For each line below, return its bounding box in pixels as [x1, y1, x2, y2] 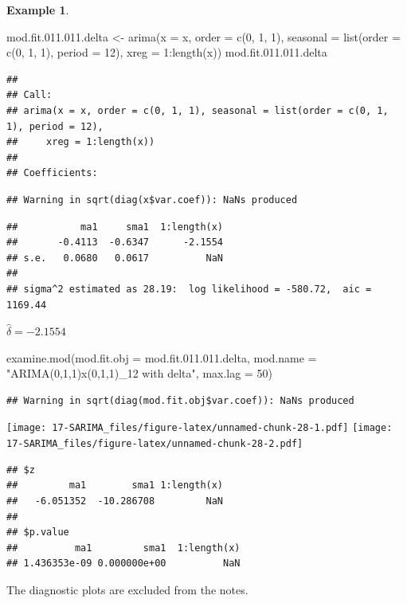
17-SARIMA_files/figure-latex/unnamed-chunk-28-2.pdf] [6, 438, 303, 450]
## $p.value [6, 527, 69, 538]
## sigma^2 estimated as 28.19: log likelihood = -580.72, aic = [6, 283, 372, 295]
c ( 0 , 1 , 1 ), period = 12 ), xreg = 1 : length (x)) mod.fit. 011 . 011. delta [6, 44, 327, 61]
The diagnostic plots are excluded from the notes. [6, 581, 249, 597]
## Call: [6, 89, 53, 101]
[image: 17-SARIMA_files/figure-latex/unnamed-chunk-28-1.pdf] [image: [6, 422, 393, 434]
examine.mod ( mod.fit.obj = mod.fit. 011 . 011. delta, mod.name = [6, 349, 317, 366]
